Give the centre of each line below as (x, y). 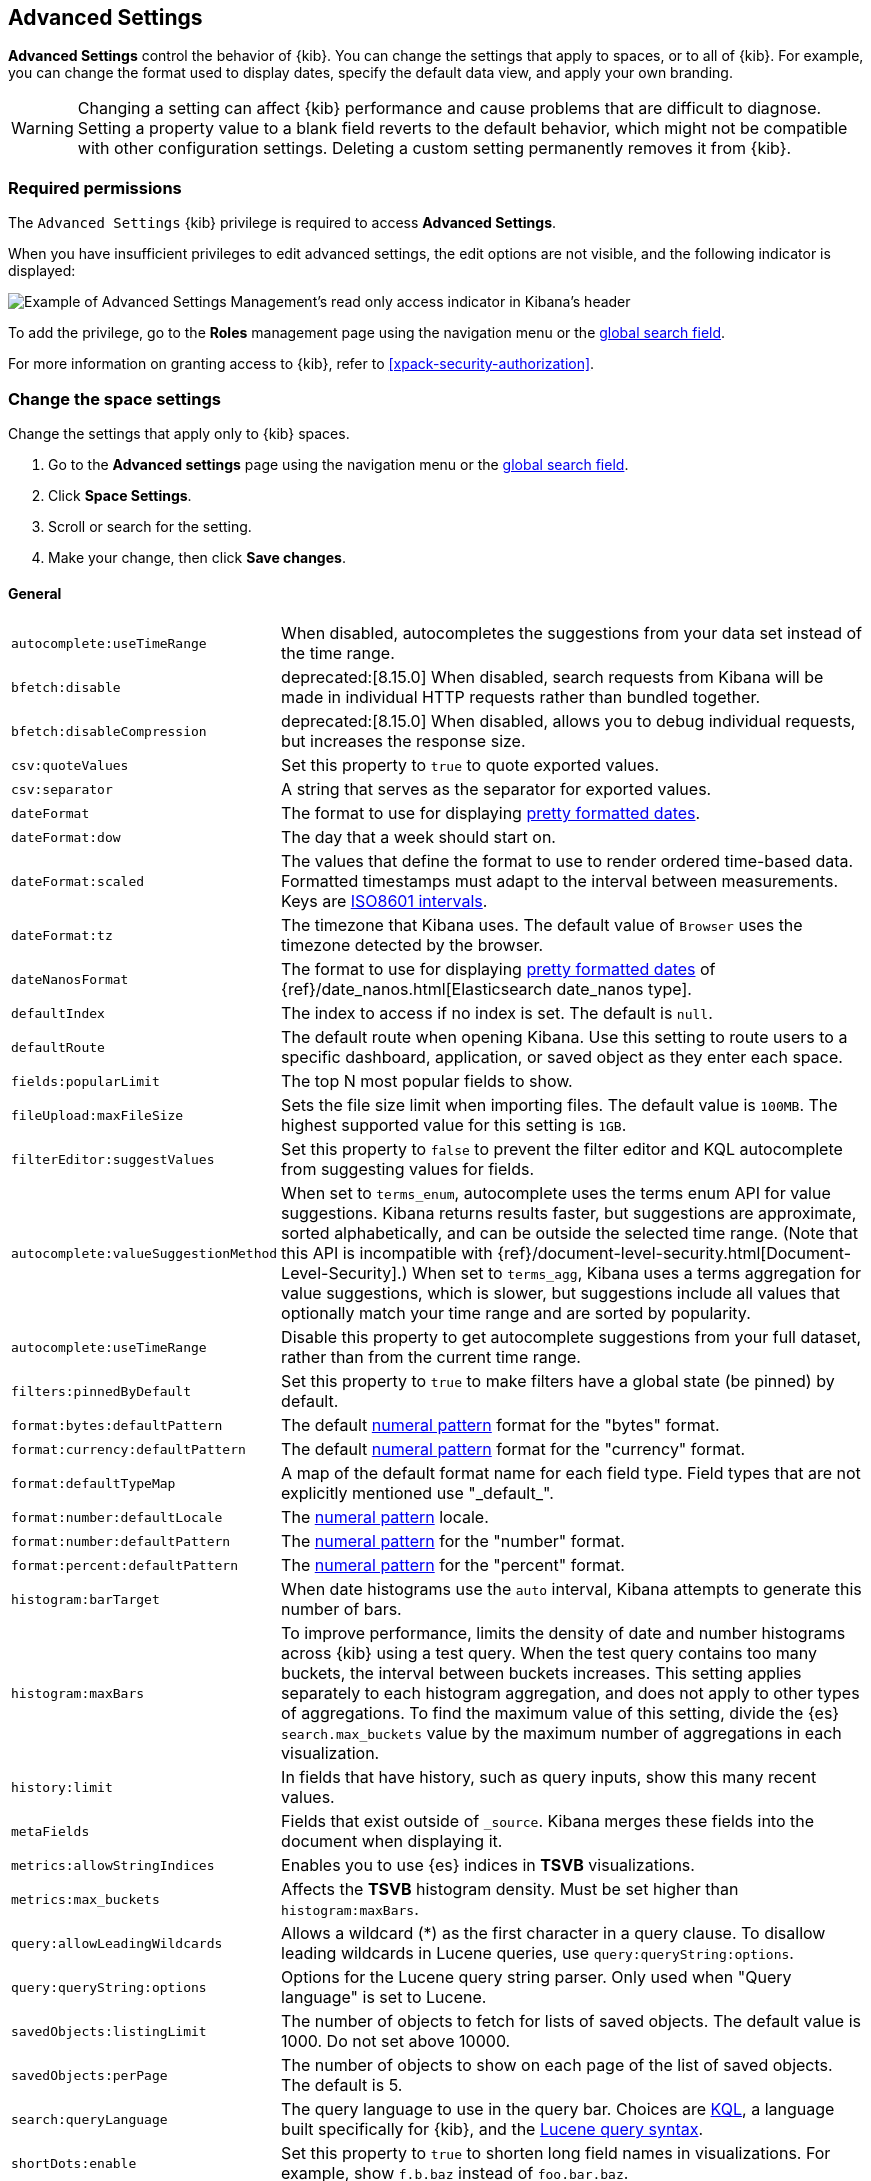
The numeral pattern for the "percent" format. (453, 1565)
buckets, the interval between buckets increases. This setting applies (541, 1673)
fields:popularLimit (85, 1081)
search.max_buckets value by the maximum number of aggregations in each (561, 1733)
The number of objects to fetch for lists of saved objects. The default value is (571, 2021)
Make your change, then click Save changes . (197, 557)
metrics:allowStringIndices (113, 1865)
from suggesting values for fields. (408, 1169)
